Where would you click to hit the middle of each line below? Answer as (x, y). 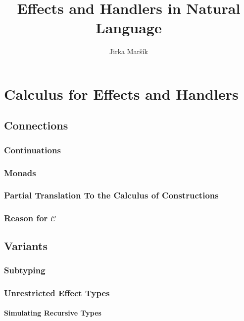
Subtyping (25, 270)
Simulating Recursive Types (53, 313)
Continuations (32, 150)
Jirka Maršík (129, 51)
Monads (20, 172)
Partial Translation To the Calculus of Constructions (111, 195)
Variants (26, 245)
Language (129, 28)
